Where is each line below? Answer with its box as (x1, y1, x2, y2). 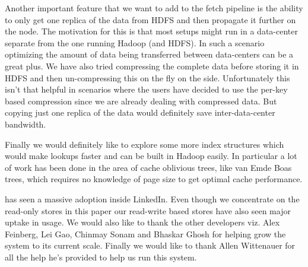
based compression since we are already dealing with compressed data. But (5, 94, 277, 107)
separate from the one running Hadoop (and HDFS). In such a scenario (5, 36, 265, 49)
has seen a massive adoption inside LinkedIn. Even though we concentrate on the (5, 192, 300, 205)
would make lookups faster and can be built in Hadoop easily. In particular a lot (5, 150, 297, 162)
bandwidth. (5, 117, 46, 130)
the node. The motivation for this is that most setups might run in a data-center (5, 25, 298, 37)
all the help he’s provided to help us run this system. (5, 250, 197, 263)
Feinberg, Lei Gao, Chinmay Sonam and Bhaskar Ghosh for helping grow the (5, 227, 286, 240)
